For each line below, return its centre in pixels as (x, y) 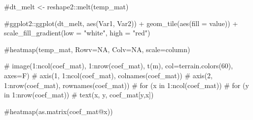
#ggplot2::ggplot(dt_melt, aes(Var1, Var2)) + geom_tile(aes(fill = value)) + (121, 23)
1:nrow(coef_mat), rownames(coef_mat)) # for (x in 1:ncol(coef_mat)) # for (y (126, 85)
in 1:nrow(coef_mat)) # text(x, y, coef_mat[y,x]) (79, 95)
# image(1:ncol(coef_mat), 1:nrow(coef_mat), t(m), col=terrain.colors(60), (119, 66)
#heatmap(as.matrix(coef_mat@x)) (58, 111)
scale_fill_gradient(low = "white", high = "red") (77, 33)
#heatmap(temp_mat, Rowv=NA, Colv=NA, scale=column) (97, 49)
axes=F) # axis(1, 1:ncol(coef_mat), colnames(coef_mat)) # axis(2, (108, 75)
